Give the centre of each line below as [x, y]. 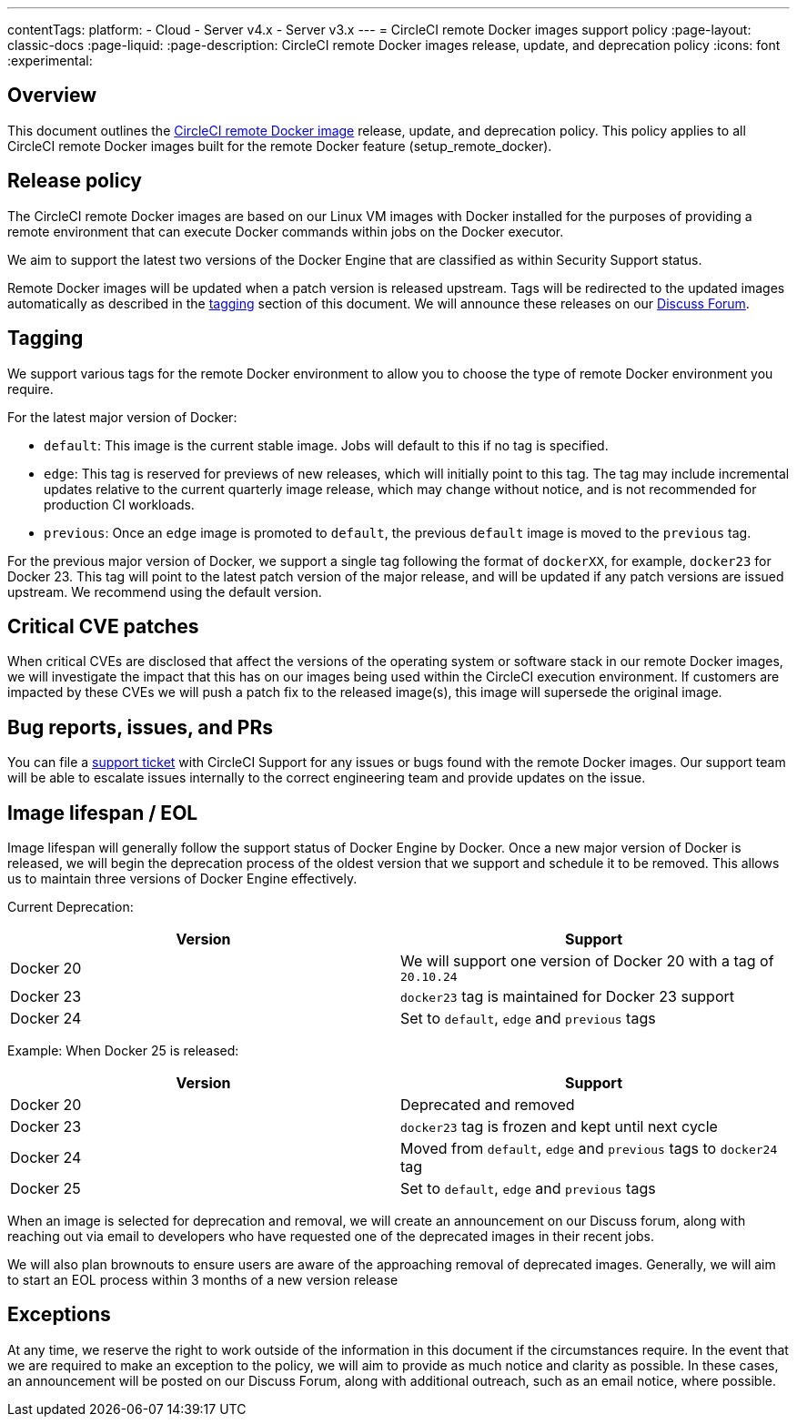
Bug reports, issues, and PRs [141, 727]
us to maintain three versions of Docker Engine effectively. [182, 879]
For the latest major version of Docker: [122, 417]
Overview [52, 96]
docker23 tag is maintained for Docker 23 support [567, 997]
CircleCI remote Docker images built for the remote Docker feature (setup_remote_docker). [280, 146]
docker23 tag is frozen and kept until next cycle [559, 1127]
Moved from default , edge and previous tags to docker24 [589, 1149]
